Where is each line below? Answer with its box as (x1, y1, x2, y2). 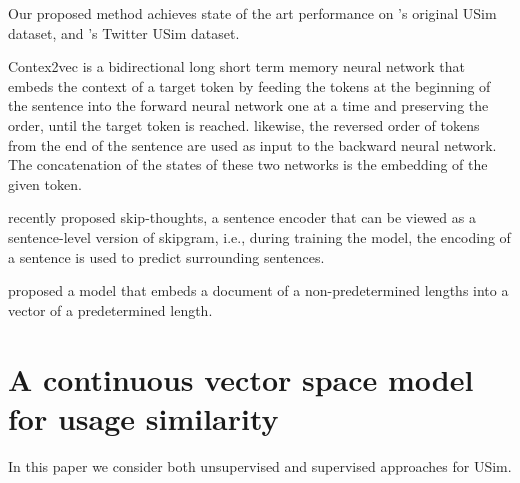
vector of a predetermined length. (8, 299, 213, 320)
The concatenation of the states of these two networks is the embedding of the (8, 154, 488, 175)
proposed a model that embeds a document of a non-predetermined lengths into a (8, 280, 509, 301)
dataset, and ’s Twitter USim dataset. (8, 22, 240, 43)
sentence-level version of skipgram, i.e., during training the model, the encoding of (8, 226, 511, 247)
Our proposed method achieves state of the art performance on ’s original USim (8, 3, 497, 23)
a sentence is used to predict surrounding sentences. (8, 246, 325, 267)
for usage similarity (8, 397, 279, 438)
